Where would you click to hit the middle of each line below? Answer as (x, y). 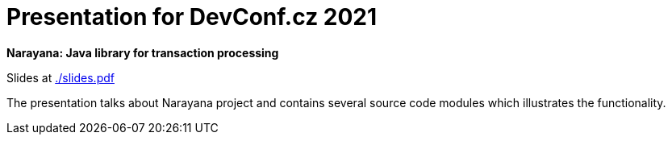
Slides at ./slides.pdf (61, 77)
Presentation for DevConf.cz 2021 (192, 17)
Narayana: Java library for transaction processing (143, 52)
